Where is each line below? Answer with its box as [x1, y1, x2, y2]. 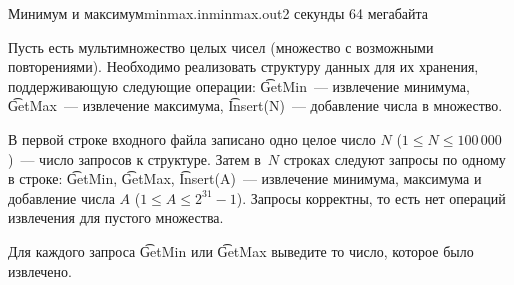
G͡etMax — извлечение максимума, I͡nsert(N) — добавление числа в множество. [8, 95, 503, 116]
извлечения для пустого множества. [8, 207, 224, 228]
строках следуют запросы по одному [283, 148, 506, 169]
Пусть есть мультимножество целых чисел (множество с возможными [8, 36, 434, 57]
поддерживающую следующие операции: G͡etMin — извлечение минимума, [8, 75, 470, 96]
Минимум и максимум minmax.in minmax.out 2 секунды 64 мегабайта [8, 3, 429, 23]
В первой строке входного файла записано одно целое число [8, 128, 376, 149]
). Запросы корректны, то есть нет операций [236, 187, 506, 208]
